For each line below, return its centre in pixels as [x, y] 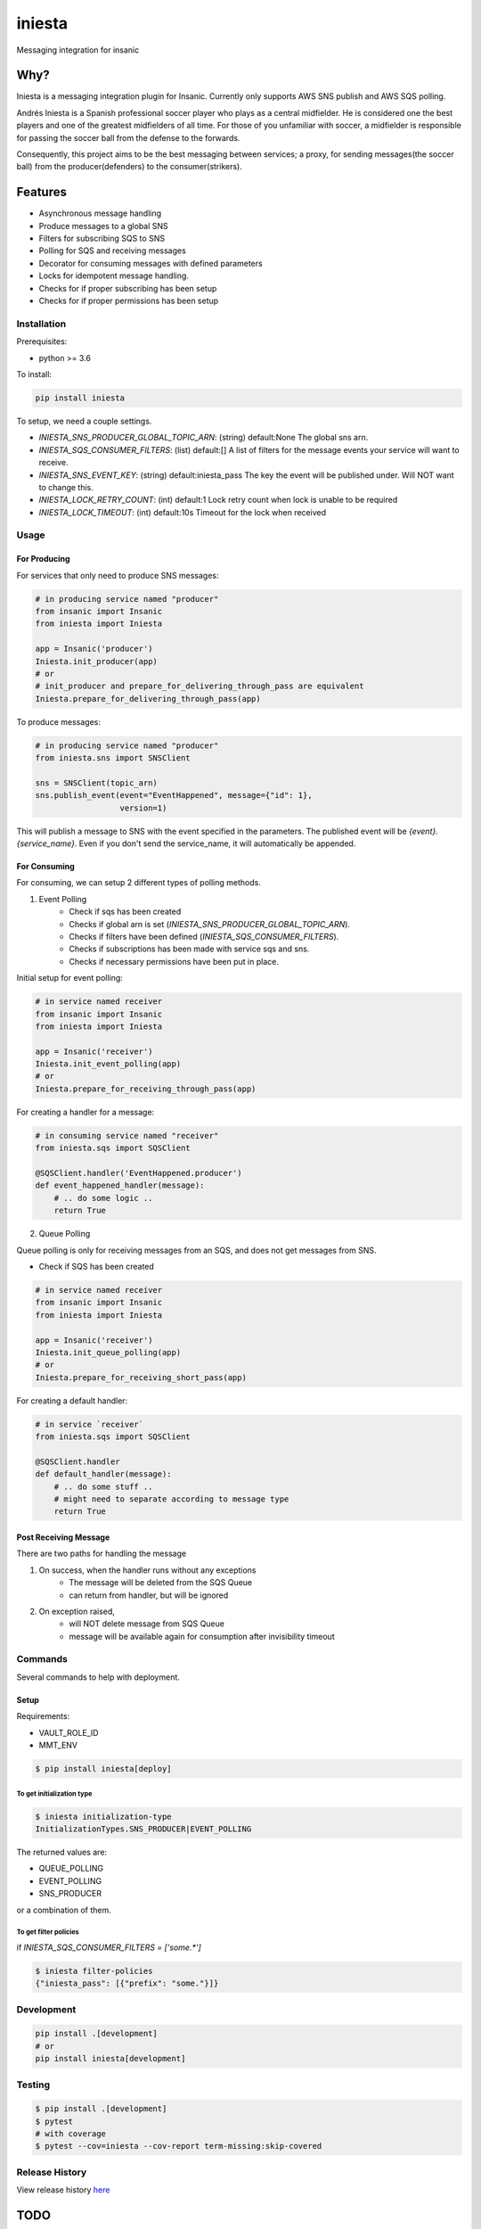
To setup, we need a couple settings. [84, 421]
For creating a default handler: [72, 1401]
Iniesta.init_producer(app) [96, 661]
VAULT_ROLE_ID [69, 1732]
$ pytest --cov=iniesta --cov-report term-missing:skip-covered [179, 2146]
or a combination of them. [64, 1910]
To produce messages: [59, 721]
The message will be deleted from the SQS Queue [161, 1583]
